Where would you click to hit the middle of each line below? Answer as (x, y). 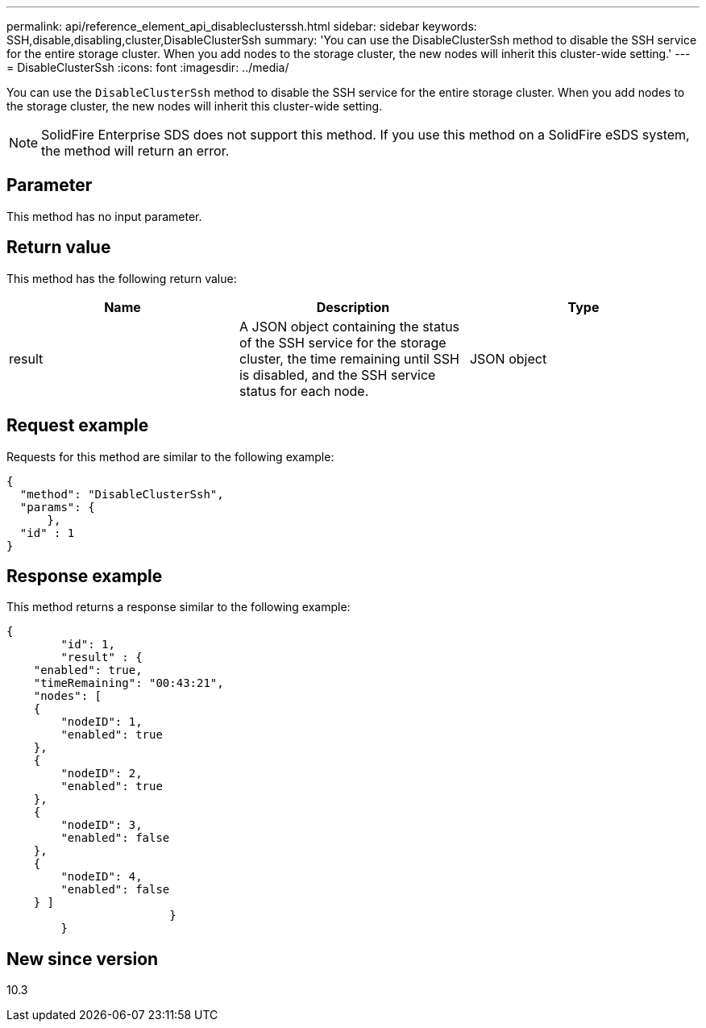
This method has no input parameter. (104, 216)
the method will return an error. (135, 151)
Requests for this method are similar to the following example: (170, 456)
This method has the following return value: (122, 278)
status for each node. (304, 391)
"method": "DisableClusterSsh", (122, 494)
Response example (85, 576)
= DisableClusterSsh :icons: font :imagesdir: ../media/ (148, 67)
